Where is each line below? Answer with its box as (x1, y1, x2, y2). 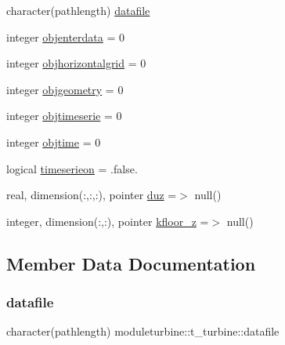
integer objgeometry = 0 (6, 81, 124, 97)
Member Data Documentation (6, 251, 256, 275)
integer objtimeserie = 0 (6, 107, 122, 124)
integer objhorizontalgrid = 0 (6, 55, 146, 71)
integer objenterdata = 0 (6, 28, 124, 45)
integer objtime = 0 (6, 133, 101, 150)
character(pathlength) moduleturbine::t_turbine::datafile (6, 323, 280, 340)
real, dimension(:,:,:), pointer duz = (6, 187, 177, 203)
